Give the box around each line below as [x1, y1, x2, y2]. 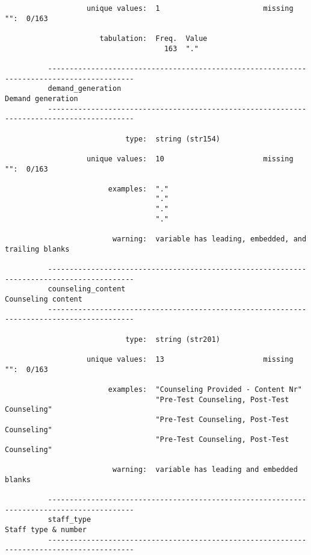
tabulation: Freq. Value [99, 34, 208, 43]
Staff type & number [5, 526, 87, 535]
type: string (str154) [125, 134, 220, 143]
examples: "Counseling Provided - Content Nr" [108, 385, 302, 394]
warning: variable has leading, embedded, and [112, 235, 307, 244]
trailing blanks [5, 244, 70, 253]
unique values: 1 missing [87, 4, 294, 13]
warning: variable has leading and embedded [112, 465, 298, 474]
